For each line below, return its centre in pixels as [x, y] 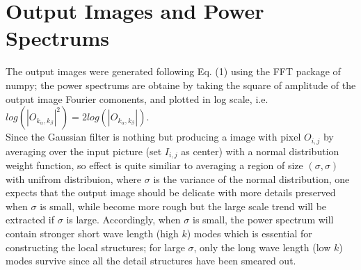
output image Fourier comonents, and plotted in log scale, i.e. [137, 98]
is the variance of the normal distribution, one [251, 178]
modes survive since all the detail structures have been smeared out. [151, 261]
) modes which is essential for [249, 233]
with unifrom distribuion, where [74, 178]
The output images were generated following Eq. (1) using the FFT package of [173, 71]
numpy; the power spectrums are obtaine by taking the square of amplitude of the [181, 85]
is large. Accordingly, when [123, 220]
